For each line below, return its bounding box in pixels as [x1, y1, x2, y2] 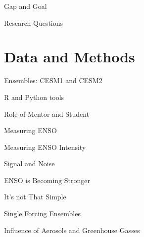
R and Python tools [4, 92, 64, 102]
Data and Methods [4, 47, 135, 67]
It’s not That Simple [4, 191, 66, 202]
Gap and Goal [4, 1, 47, 11]
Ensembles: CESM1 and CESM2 [4, 75, 102, 86]
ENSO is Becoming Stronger [4, 175, 90, 185]
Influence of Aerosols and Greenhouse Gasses [4, 225, 140, 235]
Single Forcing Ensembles [4, 208, 81, 219]
